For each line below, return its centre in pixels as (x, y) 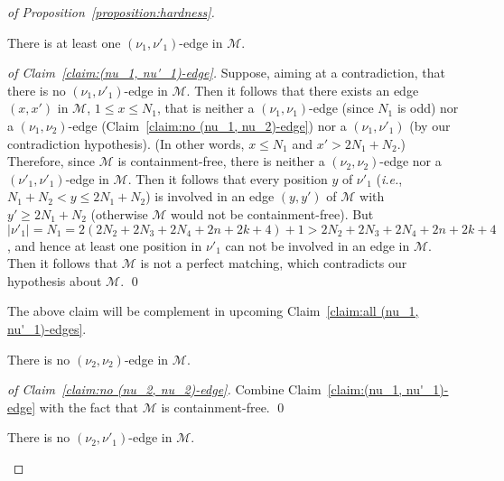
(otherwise (119, 213)
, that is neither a (206, 108)
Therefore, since (51, 161)
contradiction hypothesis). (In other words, (126, 143)
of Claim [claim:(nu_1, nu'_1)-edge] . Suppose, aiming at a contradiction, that (226, 73)
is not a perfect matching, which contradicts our (274, 263)
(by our (430, 125)
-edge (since (341, 108)
